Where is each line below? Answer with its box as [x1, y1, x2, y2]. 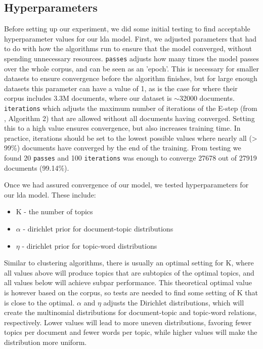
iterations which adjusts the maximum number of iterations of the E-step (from [4, 103, 257, 113]
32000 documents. [179, 93, 235, 103]
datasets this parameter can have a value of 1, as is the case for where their [4, 83, 238, 93]
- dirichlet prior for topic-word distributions [22, 240, 157, 251]
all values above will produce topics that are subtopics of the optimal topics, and [4, 267, 254, 278]
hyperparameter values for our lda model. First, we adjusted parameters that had [4, 33, 257, 44]
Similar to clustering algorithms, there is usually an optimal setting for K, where [4, 257, 254, 268]
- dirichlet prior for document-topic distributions [23, 223, 173, 234]
